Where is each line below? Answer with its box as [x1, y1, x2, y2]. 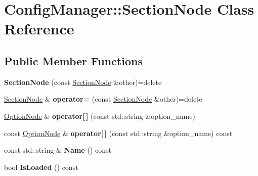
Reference [4, 18, 74, 39]
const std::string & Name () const [4, 145, 111, 155]
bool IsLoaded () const [4, 161, 78, 172]
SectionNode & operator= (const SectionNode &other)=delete [4, 94, 202, 104]
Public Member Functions [4, 53, 143, 68]
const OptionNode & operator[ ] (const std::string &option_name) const [4, 127, 233, 138]
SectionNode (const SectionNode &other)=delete [4, 76, 162, 87]
